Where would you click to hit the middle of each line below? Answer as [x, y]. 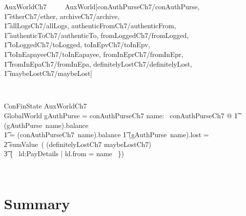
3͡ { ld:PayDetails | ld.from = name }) [64, 153]
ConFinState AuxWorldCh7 [45, 106]
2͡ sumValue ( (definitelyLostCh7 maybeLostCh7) [78, 144]
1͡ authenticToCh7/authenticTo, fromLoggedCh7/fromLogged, [96, 35]
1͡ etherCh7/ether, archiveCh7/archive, [62, 16]
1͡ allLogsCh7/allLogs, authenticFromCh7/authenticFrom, [90, 26]
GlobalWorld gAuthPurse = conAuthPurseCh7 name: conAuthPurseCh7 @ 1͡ [121, 115]
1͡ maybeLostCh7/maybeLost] [48, 73]
